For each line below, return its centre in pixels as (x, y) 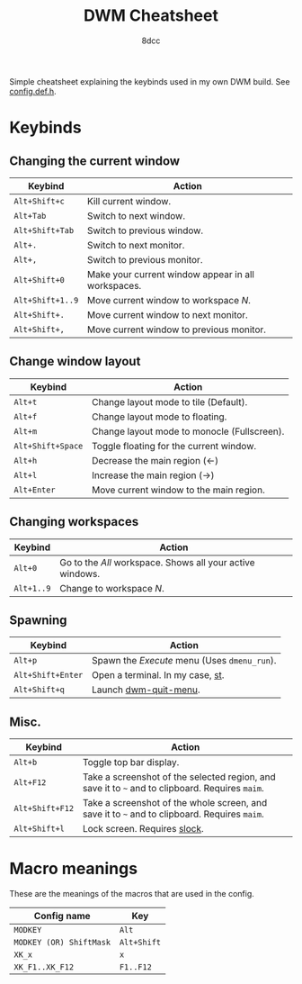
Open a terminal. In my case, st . (158, 675)
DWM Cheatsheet (151, 16)
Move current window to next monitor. (168, 314)
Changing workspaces (74, 522)
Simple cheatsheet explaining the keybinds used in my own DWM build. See (150, 81)
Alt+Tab (30, 216)
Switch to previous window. (145, 230)
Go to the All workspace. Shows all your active (157, 562)
